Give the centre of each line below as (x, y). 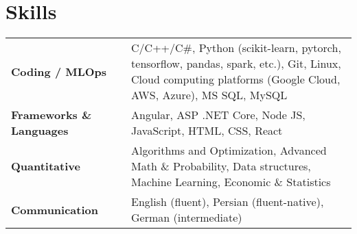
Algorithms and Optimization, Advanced (229, 151)
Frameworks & (51, 115)
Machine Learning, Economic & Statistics (231, 182)
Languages (40, 131)
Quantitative (46, 166)
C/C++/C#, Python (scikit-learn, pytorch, (236, 48)
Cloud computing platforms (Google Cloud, (236, 79)
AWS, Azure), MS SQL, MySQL (209, 95)
